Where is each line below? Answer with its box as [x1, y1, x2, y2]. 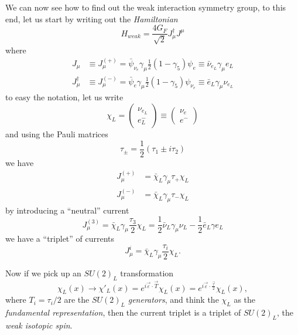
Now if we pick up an [5, 267, 81, 279]
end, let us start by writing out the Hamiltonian [5, 12, 178, 25]
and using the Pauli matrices [5, 128, 108, 140]
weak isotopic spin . [5, 319, 73, 331]
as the [234, 293, 256, 306]
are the [64, 293, 90, 306]
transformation [120, 267, 174, 279]
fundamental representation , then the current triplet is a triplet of [5, 306, 241, 319]
